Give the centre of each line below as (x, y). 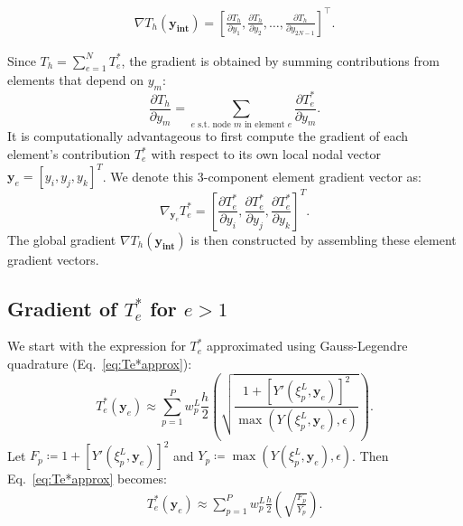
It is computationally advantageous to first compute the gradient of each (208, 136)
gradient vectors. (53, 259)
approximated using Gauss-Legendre (307, 346)
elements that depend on (75, 80)
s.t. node (214, 125)
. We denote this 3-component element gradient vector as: (262, 176)
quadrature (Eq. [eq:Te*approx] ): (100, 363)
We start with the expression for (97, 346)
